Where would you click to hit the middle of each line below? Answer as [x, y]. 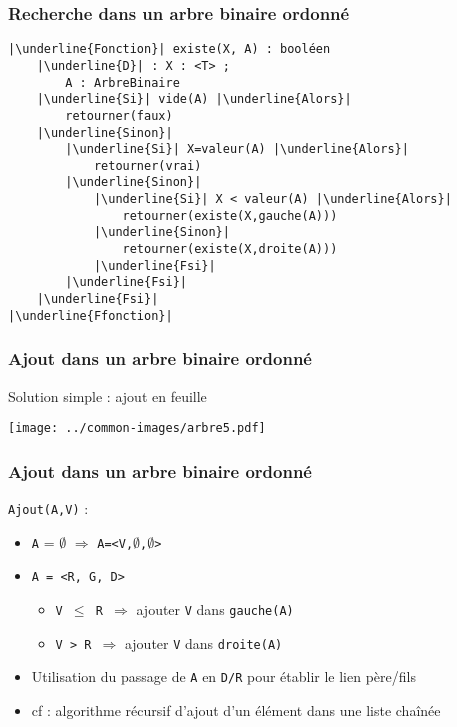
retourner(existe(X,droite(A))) [230, 249]
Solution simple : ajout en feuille [107, 395]
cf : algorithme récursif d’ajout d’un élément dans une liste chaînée [236, 710]
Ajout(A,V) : [48, 508]
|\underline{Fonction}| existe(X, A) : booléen [169, 49]
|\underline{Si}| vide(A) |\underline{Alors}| [194, 99]
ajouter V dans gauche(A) [215, 609]
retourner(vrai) [147, 165]
